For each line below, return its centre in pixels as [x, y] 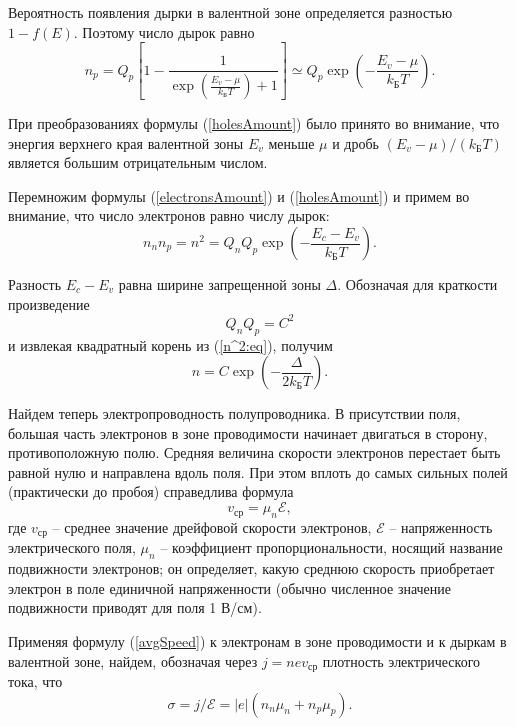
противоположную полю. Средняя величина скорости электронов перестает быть [254, 452]
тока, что [35, 680]
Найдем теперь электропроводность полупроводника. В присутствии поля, [234, 413]
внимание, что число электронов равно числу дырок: [169, 215]
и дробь [355, 142]
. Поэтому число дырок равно [164, 31]
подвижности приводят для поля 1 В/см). [135, 607]
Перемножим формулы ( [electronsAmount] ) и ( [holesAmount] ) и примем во [239, 195]
